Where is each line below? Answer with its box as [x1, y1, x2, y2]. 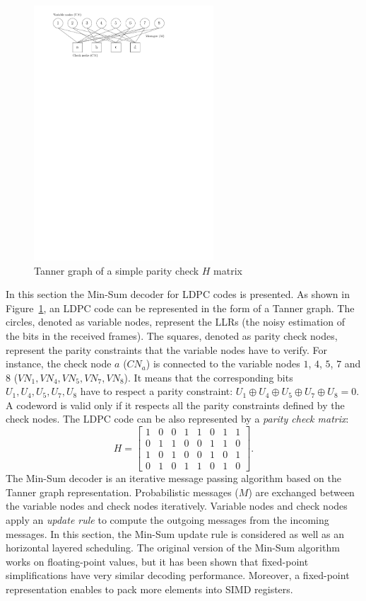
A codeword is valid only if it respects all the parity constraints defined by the [6, 397, 345, 412]
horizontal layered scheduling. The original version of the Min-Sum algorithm [6, 540, 340, 555]
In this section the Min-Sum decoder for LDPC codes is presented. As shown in [6, 287, 350, 302]
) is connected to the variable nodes [146, 356, 300, 371]
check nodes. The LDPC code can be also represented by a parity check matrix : [6, 411, 349, 426]
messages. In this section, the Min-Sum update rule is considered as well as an [6, 526, 345, 541]
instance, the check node [6, 356, 112, 371]
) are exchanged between [248, 484, 355, 499]
